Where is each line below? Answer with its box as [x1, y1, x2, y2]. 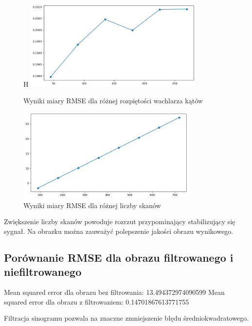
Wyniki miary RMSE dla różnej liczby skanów [23, 200, 161, 210]
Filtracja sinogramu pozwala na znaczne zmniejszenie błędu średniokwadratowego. [4, 313, 249, 323]
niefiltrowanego [4, 264, 82, 279]
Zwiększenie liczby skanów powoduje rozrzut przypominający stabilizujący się [4, 216, 235, 227]
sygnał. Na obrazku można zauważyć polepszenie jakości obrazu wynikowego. [4, 226, 234, 236]
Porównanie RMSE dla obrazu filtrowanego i [4, 249, 234, 265]
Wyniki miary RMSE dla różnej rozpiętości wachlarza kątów [23, 95, 203, 105]
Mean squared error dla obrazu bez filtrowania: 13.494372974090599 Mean [4, 287, 225, 297]
